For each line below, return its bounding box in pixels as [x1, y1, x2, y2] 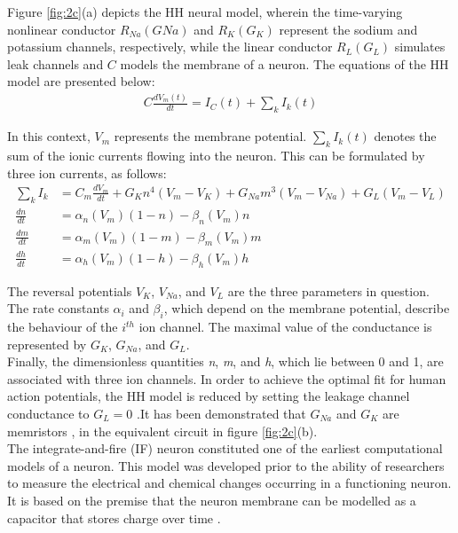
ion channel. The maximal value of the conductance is [138, 317, 432, 336]
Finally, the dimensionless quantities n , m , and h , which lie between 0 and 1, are [7, 352, 444, 371]
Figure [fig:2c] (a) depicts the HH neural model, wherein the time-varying [7, 3, 403, 20]
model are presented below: [7, 72, 155, 90]
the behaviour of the [7, 317, 118, 336]
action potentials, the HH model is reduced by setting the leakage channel [7, 387, 410, 405]
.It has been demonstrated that [137, 404, 306, 423]
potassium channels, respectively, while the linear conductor [7, 37, 333, 56]
